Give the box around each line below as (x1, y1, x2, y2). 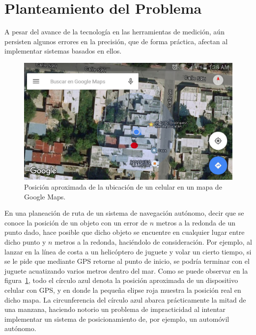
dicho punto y (4, 236, 46, 247)
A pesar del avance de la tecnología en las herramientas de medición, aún (4, 27, 225, 37)
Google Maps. (24, 191, 66, 201)
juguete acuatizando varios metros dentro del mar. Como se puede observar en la (4, 265, 248, 276)
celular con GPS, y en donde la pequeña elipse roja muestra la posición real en (4, 284, 241, 295)
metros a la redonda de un (156, 217, 235, 227)
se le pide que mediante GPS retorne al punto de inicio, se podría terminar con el (4, 256, 250, 266)
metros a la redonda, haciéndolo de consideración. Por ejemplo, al (55, 236, 252, 247)
